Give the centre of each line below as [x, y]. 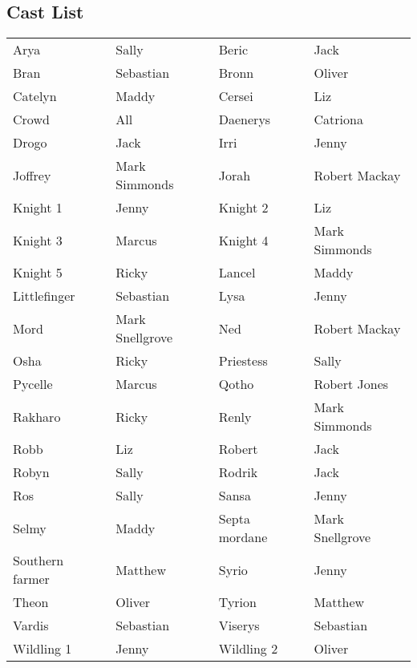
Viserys [239, 625]
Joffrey [32, 175]
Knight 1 [38, 208]
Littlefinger [44, 296]
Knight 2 [243, 208]
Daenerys [245, 119]
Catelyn [35, 96]
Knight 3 [38, 240]
